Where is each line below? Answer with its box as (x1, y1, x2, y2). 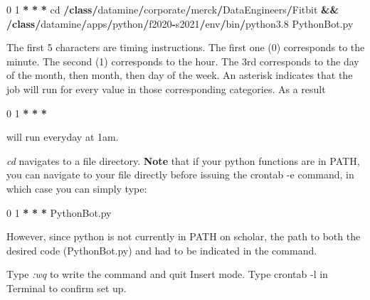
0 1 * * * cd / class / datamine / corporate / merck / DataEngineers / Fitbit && (6, 2, 339, 16)
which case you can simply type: (6, 181, 147, 195)
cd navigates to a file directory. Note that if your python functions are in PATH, (6, 153, 360, 168)
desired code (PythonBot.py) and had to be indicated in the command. (6, 242, 317, 257)
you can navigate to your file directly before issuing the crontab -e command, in (6, 167, 354, 182)
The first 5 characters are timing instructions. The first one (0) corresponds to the (6, 40, 365, 55)
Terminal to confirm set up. (6, 280, 127, 295)
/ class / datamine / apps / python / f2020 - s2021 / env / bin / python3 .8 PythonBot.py (6, 16, 354, 31)
